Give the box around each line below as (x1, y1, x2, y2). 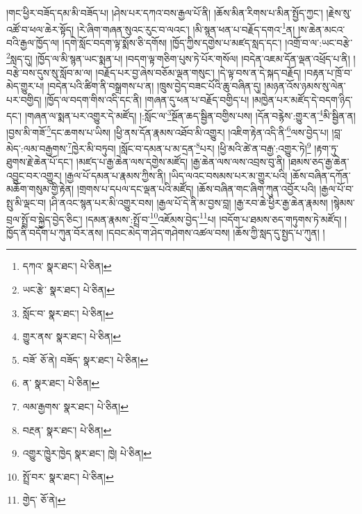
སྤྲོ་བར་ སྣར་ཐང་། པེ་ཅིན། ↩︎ (22, 469, 114, 483)
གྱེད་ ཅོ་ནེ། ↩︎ (22, 492, 66, 507)
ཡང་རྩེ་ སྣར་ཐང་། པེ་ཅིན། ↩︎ (22, 282, 115, 297)
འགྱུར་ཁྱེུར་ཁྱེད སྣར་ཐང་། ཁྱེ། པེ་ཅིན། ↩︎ (22, 446, 152, 460)
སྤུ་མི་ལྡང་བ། (6, 195, 47, 209)
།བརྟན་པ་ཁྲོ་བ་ (304, 65, 352, 79)
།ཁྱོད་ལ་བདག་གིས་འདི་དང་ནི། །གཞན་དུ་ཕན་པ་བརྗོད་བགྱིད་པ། (44, 92, 249, 106)
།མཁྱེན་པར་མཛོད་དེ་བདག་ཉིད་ (252, 92, 353, 106)
